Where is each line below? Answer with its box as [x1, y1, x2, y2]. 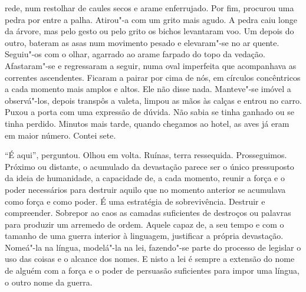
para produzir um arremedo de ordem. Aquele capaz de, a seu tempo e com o [5, 218, 284, 230]
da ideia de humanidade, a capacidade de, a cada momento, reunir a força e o [5, 172, 285, 184]
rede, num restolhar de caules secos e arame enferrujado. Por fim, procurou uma [5, 2, 294, 14]
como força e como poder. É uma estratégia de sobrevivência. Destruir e [5, 195, 265, 207]
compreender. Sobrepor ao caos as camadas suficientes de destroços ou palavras [5, 206, 291, 219]
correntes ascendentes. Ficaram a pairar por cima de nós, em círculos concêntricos [5, 71, 301, 83]
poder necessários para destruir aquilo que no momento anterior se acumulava [5, 183, 286, 195]
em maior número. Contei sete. [5, 129, 116, 141]
